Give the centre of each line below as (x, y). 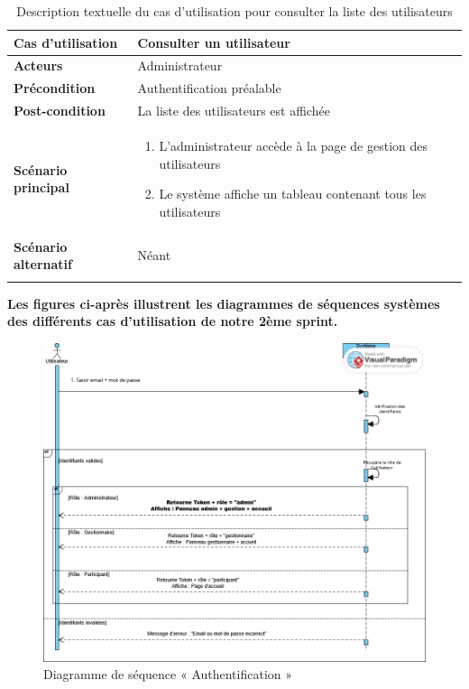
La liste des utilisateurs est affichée (234, 111)
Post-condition (60, 111)
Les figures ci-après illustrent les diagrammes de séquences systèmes (224, 303)
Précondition (55, 88)
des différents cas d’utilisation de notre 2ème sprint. (173, 321)
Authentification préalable (209, 88)
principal (41, 187)
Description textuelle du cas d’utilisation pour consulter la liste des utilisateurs (234, 11)
